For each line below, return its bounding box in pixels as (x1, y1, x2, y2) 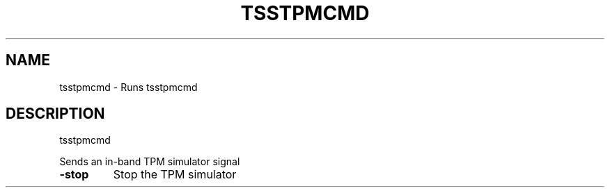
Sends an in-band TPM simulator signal (59, 156, 240, 168)
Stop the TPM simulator (113, 167, 237, 182)
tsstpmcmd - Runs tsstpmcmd (59, 81, 198, 93)
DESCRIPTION (6, 105, 105, 123)
